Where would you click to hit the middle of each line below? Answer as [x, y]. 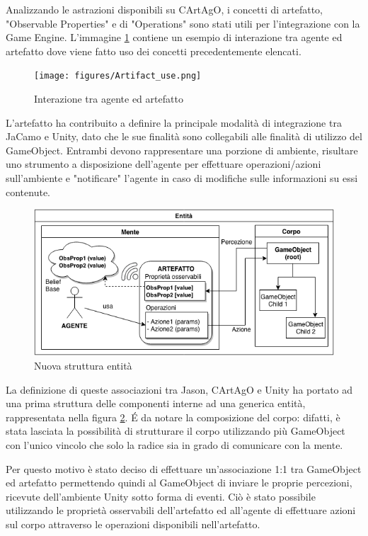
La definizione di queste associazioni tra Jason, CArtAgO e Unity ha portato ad [179, 389]
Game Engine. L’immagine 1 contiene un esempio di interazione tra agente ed [174, 37]
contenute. [28, 192]
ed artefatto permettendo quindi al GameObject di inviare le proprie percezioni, [179, 483]
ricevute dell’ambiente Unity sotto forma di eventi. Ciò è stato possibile [161, 496]
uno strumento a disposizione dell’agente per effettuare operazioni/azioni [163, 164]
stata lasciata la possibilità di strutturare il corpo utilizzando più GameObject [176, 431]
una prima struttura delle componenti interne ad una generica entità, [156, 403]
